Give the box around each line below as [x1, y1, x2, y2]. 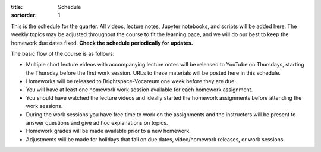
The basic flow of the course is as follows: [11, 50, 115, 57]
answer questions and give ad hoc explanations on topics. [26, 119, 168, 126]
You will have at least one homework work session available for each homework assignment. [26, 86, 253, 93]
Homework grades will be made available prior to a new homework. [26, 128, 191, 135]
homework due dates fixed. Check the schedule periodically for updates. [11, 39, 193, 46]
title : [11, 4, 23, 10]
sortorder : [11, 12, 37, 19]
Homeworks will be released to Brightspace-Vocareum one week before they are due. [26, 78, 236, 85]
